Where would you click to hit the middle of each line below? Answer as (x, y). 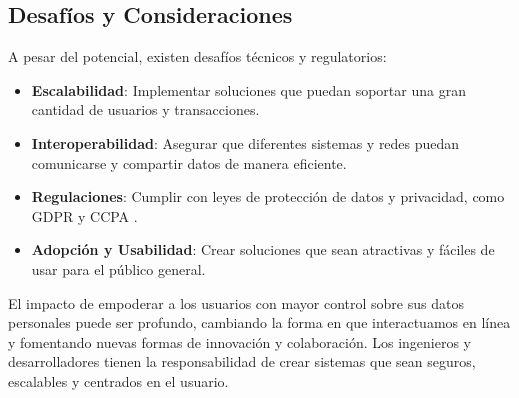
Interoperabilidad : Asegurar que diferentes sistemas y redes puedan (245, 142)
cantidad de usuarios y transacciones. (145, 109)
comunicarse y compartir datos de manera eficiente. (189, 162)
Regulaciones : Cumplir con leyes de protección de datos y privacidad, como (268, 196)
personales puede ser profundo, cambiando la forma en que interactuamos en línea (259, 322)
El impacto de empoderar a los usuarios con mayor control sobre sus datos (236, 302)
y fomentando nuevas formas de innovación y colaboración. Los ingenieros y (240, 341)
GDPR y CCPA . (84, 215)
